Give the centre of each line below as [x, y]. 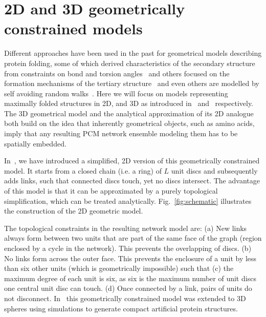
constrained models [73, 28]
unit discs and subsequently [214, 170]
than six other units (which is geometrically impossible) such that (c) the [119, 268]
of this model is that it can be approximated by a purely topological [111, 191]
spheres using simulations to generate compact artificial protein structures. [121, 308]
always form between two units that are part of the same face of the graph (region [133, 238]
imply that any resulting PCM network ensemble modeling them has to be [121, 133]
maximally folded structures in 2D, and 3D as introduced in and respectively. [129, 103]
